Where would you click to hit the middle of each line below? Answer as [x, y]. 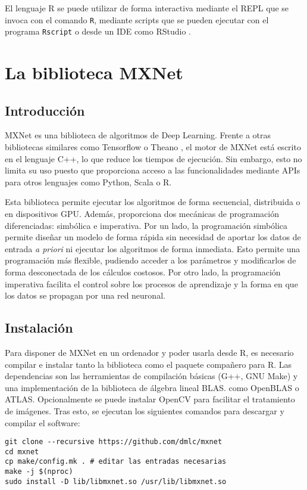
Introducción [45, 110]
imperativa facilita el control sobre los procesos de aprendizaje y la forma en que [151, 283]
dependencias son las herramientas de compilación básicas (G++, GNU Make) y [151, 376]
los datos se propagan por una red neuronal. [85, 295]
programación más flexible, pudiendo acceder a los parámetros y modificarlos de [151, 260]
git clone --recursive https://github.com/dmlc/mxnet [114, 442]
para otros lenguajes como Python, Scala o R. [88, 182]
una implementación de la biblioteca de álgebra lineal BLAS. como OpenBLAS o [152, 387]
